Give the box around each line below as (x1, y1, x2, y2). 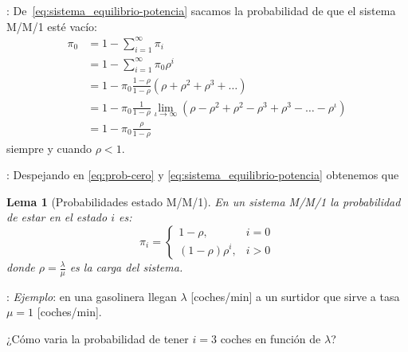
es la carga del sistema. (69, 259, 183, 275)
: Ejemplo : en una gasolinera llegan (6, 287, 177, 304)
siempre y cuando (6, 139, 92, 156)
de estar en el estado (6, 209, 108, 225)
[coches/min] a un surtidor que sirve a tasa (190, 287, 400, 304)
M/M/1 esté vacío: (6, 18, 98, 34)
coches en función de (220, 330, 321, 347)
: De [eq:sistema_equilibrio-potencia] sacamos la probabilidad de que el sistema (6, 2, 396, 18)
